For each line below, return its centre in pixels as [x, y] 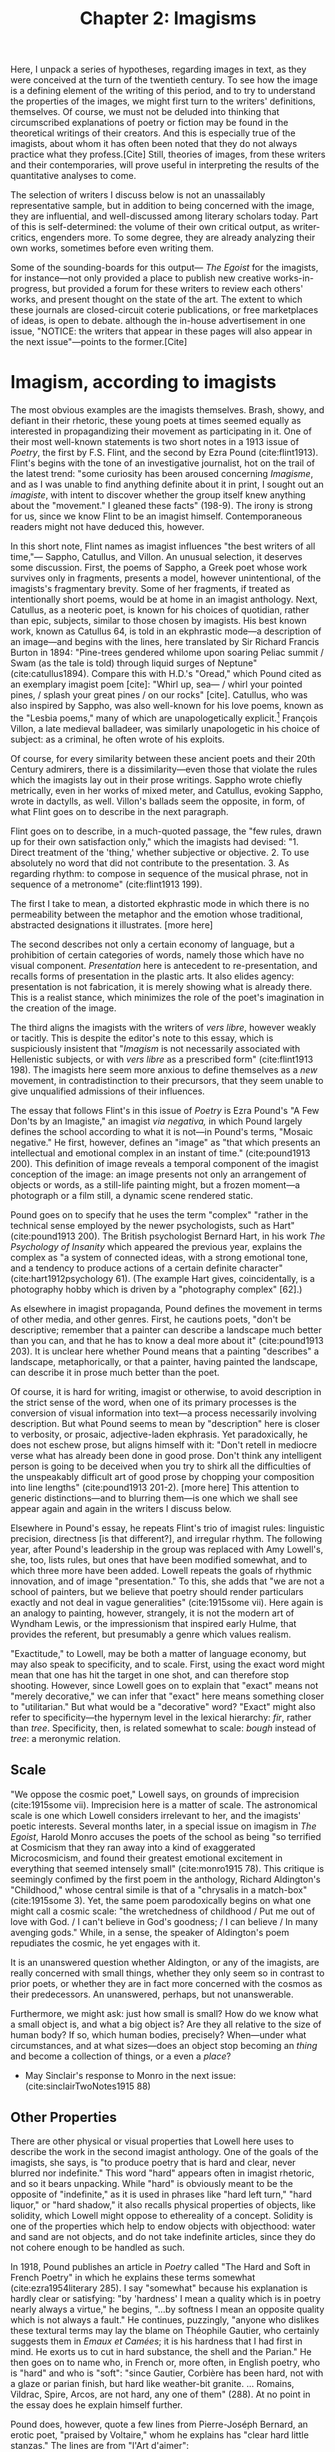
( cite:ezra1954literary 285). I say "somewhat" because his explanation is [159, 2288]
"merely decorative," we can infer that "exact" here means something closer [167, 1696]
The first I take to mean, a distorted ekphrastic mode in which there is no [160, 903]
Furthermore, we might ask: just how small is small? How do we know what [164, 2013]
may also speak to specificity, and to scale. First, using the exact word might [167, 1664]
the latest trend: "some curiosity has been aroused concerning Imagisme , [162, 474]
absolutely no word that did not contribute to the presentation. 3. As [150, 863]
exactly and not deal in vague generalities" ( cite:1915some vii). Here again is [167, 1602]
